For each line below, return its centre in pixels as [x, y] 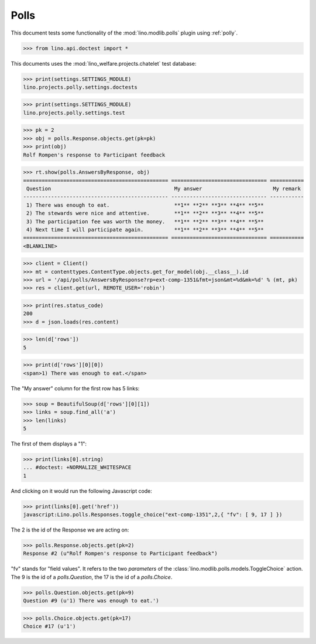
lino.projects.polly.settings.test [74, 113]
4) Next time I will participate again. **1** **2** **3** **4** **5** [145, 229]
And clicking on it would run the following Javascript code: [81, 491]
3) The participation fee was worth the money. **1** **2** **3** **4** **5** [145, 222]
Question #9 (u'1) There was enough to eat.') [91, 601]
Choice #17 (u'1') [49, 626]
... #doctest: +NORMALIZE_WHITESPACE [77, 468]
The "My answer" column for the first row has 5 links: [75, 388]
